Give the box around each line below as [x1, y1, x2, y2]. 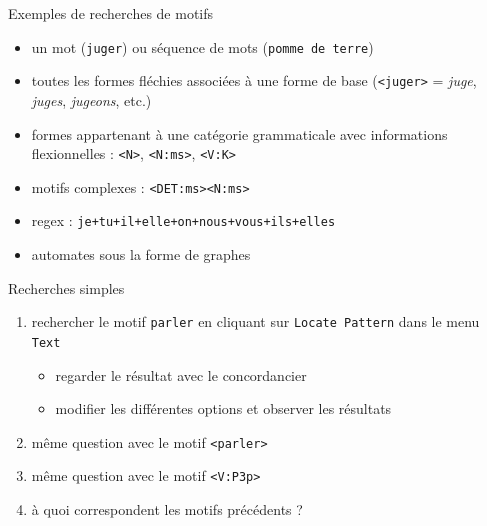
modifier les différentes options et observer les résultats [55, 398, 392, 419]
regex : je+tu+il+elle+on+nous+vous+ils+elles [31, 210, 336, 231]
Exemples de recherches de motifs [8, 3, 214, 23]
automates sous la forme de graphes [31, 244, 251, 265]
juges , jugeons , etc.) [31, 89, 152, 110]
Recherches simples [8, 277, 125, 298]
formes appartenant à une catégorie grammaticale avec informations [31, 123, 448, 144]
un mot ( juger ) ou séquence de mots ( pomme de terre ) [31, 36, 374, 57]
